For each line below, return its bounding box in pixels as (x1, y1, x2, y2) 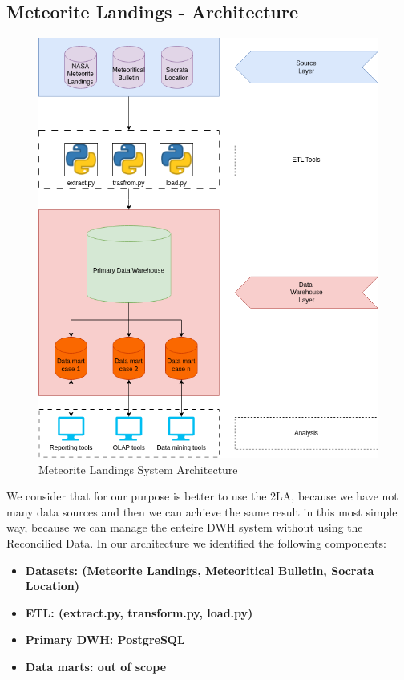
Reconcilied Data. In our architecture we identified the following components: (6, 535, 386, 552)
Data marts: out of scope (25, 658, 167, 675)
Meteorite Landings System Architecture (38, 460, 238, 477)
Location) (25, 577, 79, 594)
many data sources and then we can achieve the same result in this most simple (6, 503, 398, 520)
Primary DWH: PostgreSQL (25, 631, 185, 648)
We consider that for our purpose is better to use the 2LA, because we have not (6, 488, 398, 504)
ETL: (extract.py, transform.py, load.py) (25, 604, 253, 621)
